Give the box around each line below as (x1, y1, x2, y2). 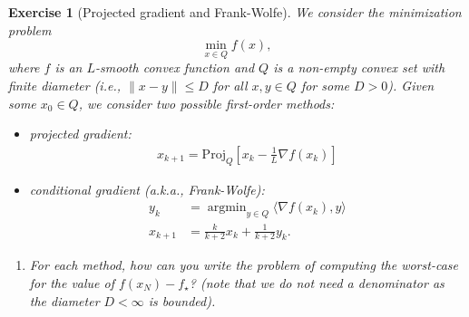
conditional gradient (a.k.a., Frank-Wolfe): (29, 179, 265, 198)
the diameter (29, 291, 100, 310)
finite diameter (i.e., (8, 76, 121, 94)
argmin (207, 201, 247, 215)
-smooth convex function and (95, 58, 255, 77)
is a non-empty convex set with (273, 58, 445, 77)
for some (300, 76, 350, 94)
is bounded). (148, 291, 216, 310)
